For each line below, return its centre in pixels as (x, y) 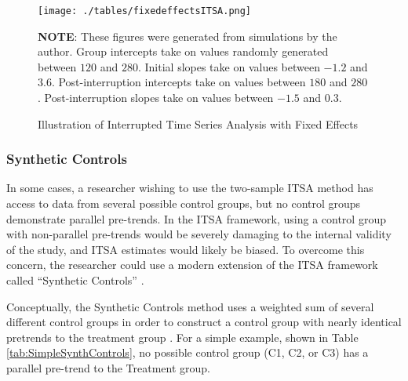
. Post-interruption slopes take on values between (156, 98)
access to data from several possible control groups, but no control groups (184, 203)
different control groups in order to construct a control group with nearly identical (204, 322)
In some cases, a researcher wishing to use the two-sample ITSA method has (190, 188)
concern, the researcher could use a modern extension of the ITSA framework (192, 265)
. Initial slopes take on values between (229, 66)
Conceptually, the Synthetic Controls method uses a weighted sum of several (190, 306)
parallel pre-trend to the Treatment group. (108, 367)
